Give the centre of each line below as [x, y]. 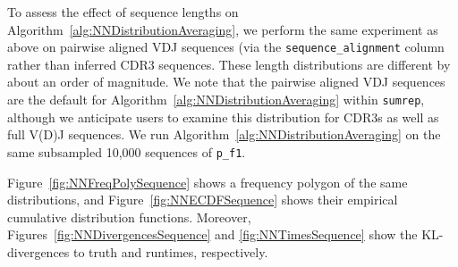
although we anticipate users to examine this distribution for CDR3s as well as [223, 117]
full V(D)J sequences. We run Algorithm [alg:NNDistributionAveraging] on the [224, 134]
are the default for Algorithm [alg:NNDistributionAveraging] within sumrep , [216, 100]
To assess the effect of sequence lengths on [123, 12]
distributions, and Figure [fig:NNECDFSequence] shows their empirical [203, 200]
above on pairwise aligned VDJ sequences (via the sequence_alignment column [226, 47]
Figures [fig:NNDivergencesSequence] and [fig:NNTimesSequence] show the [212, 234]
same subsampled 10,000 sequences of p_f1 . [127, 151]
